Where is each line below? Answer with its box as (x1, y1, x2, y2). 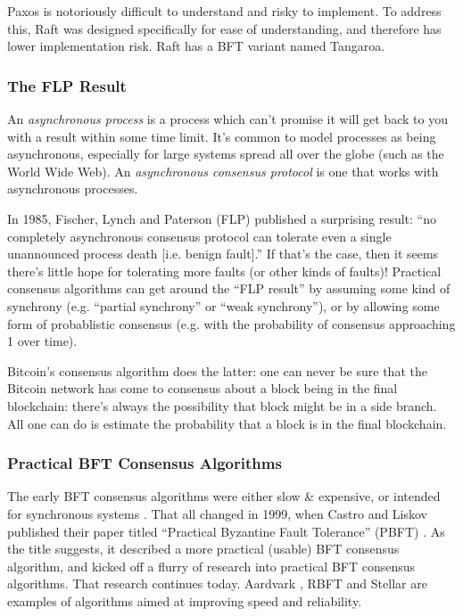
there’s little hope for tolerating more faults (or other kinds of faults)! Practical (7, 261, 442, 280)
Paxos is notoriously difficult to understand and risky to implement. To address (7, 2, 442, 20)
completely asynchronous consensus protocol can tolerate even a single (7, 226, 392, 245)
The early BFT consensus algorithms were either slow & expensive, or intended (7, 487, 441, 505)
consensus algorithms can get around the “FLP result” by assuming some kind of (7, 279, 451, 298)
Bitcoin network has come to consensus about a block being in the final (7, 379, 398, 398)
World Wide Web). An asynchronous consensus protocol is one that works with (7, 161, 439, 180)
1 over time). (7, 332, 78, 350)
